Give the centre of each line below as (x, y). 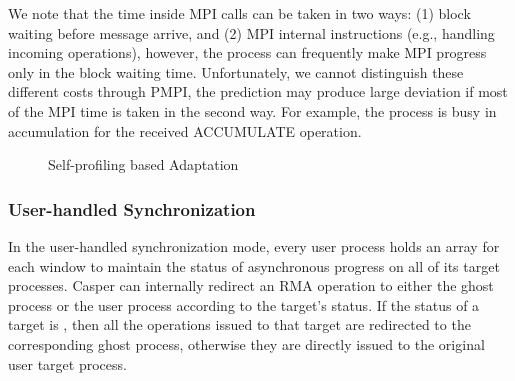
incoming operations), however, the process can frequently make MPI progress (247, 52)
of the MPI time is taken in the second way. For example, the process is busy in (252, 110)
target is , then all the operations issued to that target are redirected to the (239, 324)
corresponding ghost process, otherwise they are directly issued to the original (246, 343)
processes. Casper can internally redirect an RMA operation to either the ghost (251, 285)
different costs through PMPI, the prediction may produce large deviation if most (258, 91)
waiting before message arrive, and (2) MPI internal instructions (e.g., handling (251, 32)
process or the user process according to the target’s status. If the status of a (244, 304)
